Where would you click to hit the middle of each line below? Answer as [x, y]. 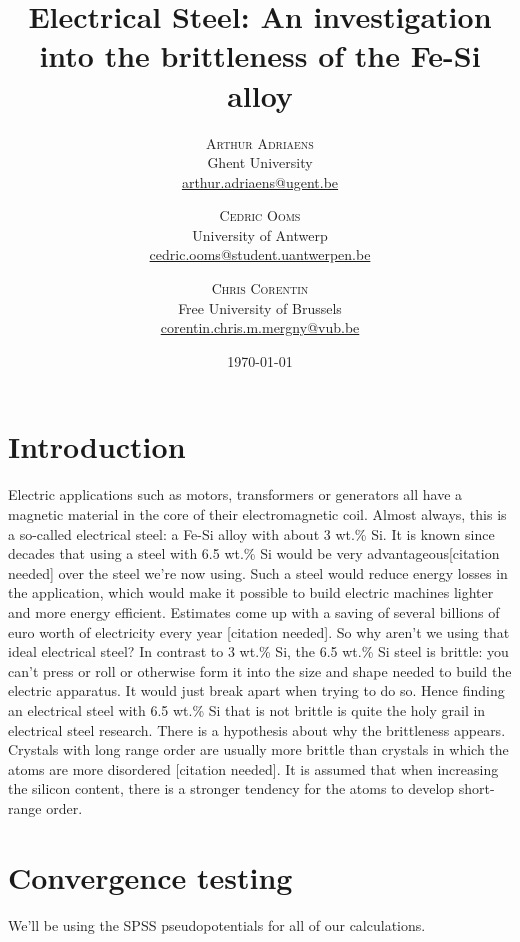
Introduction [97, 446]
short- [476, 788]
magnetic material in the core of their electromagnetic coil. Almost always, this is [257, 513]
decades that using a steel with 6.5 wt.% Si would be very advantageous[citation [254, 553]
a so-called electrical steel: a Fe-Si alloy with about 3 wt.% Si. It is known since [251, 533]
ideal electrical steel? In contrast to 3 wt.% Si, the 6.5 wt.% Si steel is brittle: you [258, 651]
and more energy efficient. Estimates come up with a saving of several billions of [254, 611]
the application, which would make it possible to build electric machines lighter [251, 592]
